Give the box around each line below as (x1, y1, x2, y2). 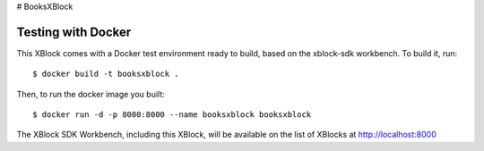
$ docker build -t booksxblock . (32, 69, 179, 80)
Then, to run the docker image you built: (16, 88, 165, 99)
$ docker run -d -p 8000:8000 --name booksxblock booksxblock (32, 110, 312, 120)
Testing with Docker (16, 24, 132, 39)
